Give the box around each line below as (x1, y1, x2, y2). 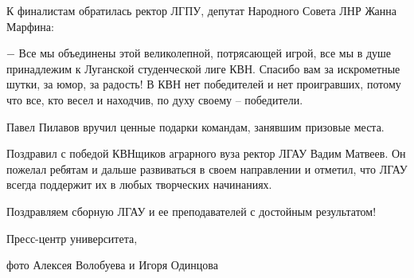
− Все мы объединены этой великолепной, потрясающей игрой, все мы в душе (6, 45, 392, 61)
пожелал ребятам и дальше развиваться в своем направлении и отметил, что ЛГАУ (6, 160, 408, 177)
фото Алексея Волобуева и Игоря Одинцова (6, 256, 218, 273)
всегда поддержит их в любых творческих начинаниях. (6, 176, 272, 193)
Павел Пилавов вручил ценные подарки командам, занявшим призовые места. (6, 118, 385, 135)
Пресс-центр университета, (6, 229, 138, 246)
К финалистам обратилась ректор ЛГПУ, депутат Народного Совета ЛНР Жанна (6, 2, 396, 18)
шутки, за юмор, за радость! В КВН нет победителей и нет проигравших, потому (6, 76, 401, 92)
